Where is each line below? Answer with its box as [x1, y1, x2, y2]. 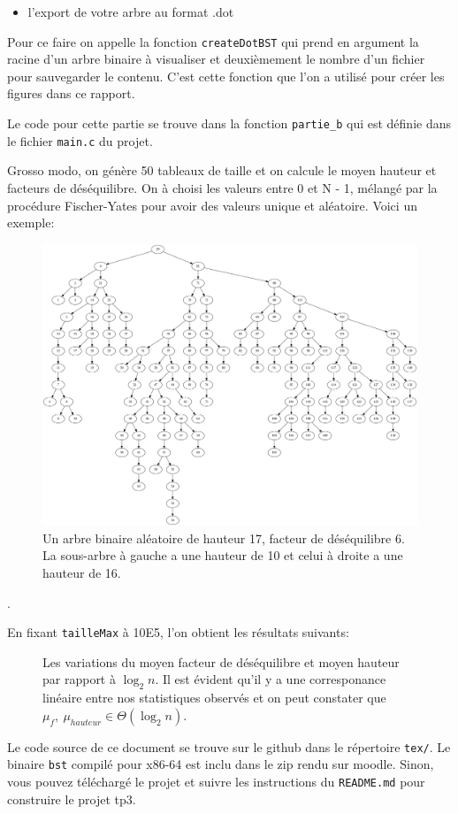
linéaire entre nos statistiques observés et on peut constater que [42, 688, 386, 707]
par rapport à [42, 670, 116, 688]
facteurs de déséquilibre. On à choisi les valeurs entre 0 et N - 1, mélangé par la [7, 178, 438, 196]
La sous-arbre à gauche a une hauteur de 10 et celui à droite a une [42, 546, 403, 564]
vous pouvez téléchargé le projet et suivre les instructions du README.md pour [7, 772, 425, 791]
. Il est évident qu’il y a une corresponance [155, 670, 386, 688]
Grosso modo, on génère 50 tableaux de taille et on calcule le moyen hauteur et [7, 161, 437, 180]
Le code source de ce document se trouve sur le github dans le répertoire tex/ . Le [7, 737, 451, 756]
